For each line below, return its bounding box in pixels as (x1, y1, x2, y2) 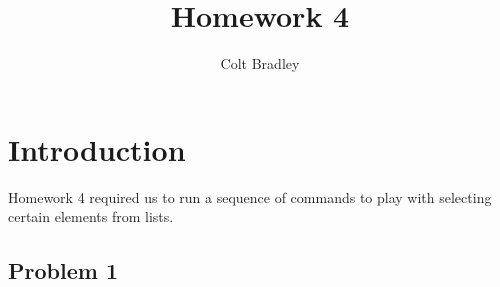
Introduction (8, 128, 186, 169)
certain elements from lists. (8, 206, 174, 227)
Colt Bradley (220, 53, 300, 74)
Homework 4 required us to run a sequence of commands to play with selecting (8, 186, 492, 207)
